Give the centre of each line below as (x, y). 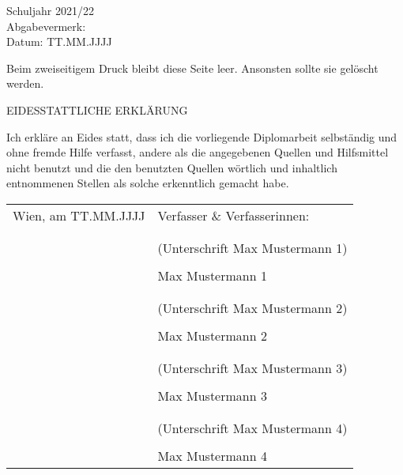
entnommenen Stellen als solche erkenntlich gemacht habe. (148, 183)
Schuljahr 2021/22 (50, 10)
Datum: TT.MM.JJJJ (59, 41)
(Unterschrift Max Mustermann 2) (252, 307)
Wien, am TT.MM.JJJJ (79, 215)
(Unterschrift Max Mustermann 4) (252, 428)
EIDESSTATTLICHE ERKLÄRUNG (97, 109)
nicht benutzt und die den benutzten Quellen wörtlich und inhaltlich (172, 167)
